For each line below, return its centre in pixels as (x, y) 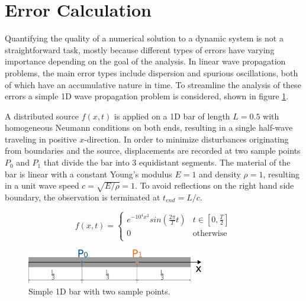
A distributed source (42, 116)
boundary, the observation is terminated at (83, 197)
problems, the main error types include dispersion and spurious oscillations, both (152, 72)
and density (220, 174)
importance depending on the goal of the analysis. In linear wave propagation (145, 61)
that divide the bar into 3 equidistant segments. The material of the (167, 162)
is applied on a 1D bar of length (172, 116)
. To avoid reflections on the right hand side (215, 185)
